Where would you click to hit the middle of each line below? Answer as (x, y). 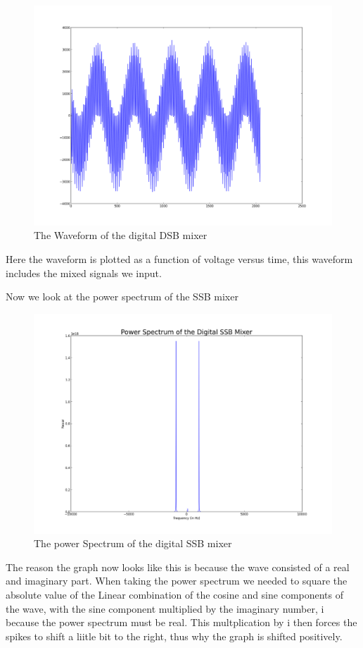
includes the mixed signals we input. (84, 273)
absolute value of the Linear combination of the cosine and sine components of (175, 594)
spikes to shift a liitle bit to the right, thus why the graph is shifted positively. (174, 636)
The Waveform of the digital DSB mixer (121, 235)
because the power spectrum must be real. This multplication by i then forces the (181, 622)
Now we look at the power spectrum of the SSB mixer (122, 297)
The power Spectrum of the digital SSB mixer (133, 543)
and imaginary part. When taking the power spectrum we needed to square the (177, 581)
